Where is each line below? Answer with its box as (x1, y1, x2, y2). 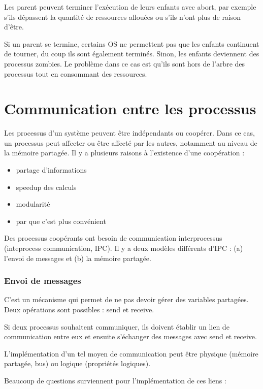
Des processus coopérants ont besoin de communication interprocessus (4, 233, 222, 243)
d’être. (4, 21, 24, 32)
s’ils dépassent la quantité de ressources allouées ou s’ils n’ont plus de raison (4, 11, 241, 22)
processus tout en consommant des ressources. (4, 68, 147, 79)
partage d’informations (16, 165, 87, 175)
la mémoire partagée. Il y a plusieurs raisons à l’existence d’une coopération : (4, 147, 245, 158)
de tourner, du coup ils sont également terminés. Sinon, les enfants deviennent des (4, 48, 259, 59)
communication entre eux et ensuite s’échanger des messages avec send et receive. (4, 331, 257, 342)
